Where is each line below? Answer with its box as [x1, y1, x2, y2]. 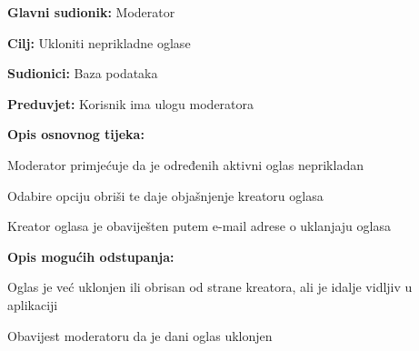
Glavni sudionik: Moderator [7, 3, 175, 21]
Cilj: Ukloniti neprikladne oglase [7, 33, 191, 52]
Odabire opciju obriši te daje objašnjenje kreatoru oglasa [7, 186, 324, 205]
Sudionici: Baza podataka [7, 64, 158, 83]
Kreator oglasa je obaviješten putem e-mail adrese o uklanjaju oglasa [7, 216, 391, 236]
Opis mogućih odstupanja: [7, 246, 175, 266]
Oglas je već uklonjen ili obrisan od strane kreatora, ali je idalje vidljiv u [7, 277, 413, 296]
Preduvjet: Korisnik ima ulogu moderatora [7, 94, 254, 113]
